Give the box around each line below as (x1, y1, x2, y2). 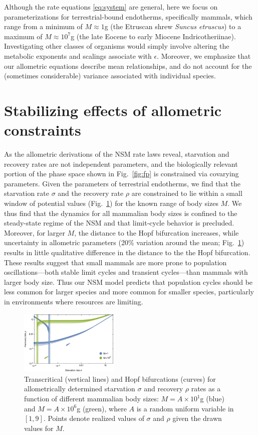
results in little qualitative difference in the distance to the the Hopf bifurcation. (4, 247, 250, 257)
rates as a (191, 383, 221, 394)
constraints (4, 120, 81, 140)
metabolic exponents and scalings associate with (4, 50, 152, 61)
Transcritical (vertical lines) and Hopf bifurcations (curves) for (24, 373, 216, 384)
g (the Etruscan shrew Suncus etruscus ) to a (104, 21, 241, 32)
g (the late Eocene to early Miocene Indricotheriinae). (71, 31, 236, 41)
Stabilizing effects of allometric (4, 99, 222, 120)
